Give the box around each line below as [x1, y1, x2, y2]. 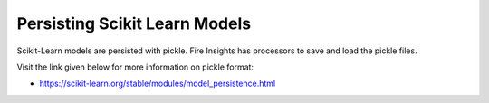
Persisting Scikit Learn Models [16, 14, 252, 33]
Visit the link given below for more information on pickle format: [16, 61, 254, 72]
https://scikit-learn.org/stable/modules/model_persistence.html [39, 78, 276, 89]
